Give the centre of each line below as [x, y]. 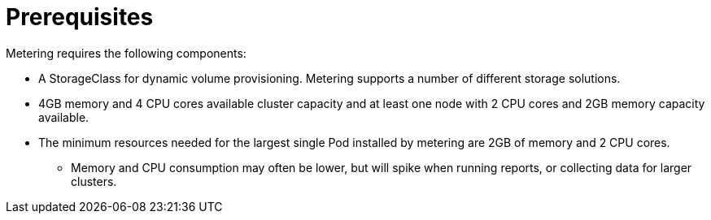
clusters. [94, 181]
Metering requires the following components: [126, 53]
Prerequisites [80, 17]
